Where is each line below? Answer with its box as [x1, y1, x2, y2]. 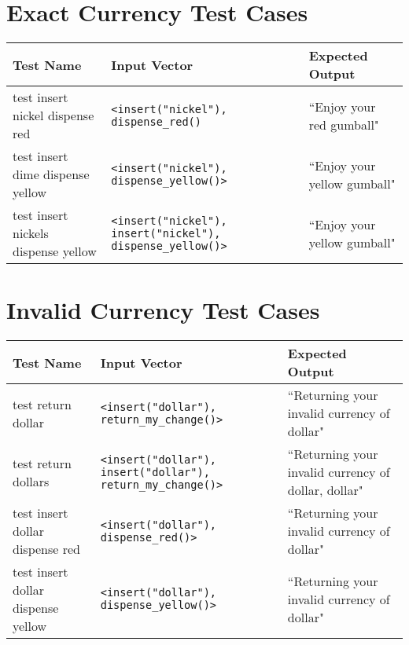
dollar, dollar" [287, 481, 363, 500]
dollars [13, 471, 50, 490]
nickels [13, 224, 49, 243]
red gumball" [308, 115, 379, 134]
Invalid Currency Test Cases [6, 294, 320, 326]
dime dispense [13, 165, 90, 184]
